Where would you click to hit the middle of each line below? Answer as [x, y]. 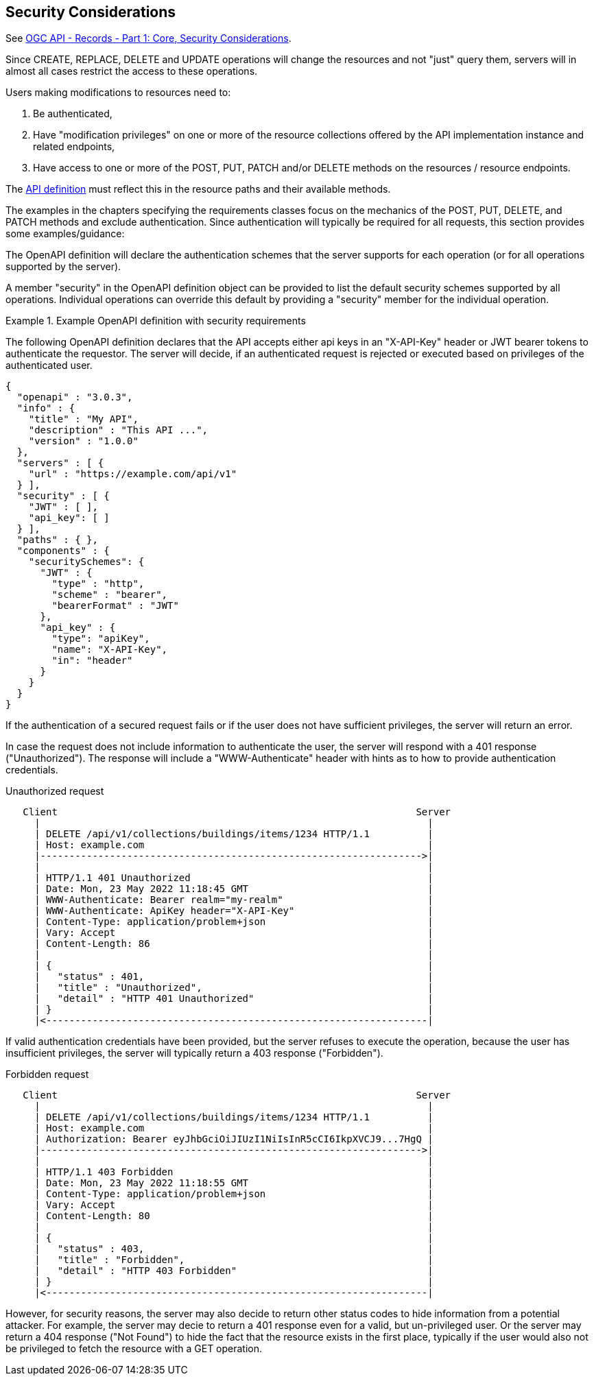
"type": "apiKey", [101, 639]
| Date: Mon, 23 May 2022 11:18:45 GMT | [234, 889]
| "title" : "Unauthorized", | [234, 988]
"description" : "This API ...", [118, 430]
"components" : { [63, 551]
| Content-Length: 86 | [234, 944]
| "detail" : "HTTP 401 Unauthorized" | [234, 999]
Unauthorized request [55, 791]
